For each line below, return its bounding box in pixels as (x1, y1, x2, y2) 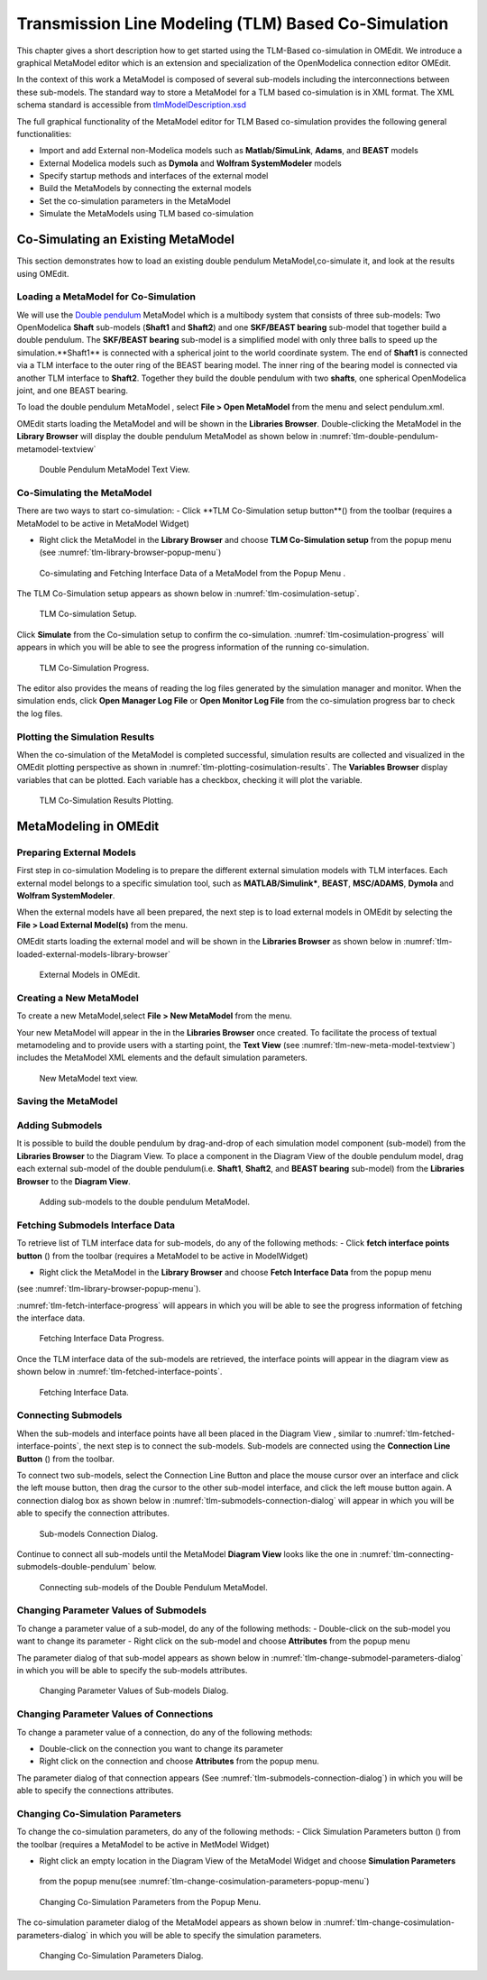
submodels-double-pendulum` (16, 1561, 131, 1572)
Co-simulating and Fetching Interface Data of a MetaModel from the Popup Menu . (39, 567, 346, 578)
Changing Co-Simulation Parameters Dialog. (39, 1949, 204, 1961)
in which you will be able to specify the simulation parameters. (90, 1929, 322, 1940)
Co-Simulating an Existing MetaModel (16, 232, 234, 247)
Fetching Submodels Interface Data (16, 1219, 176, 1231)
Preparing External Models (16, 846, 137, 859)
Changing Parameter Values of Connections (16, 1708, 214, 1720)
